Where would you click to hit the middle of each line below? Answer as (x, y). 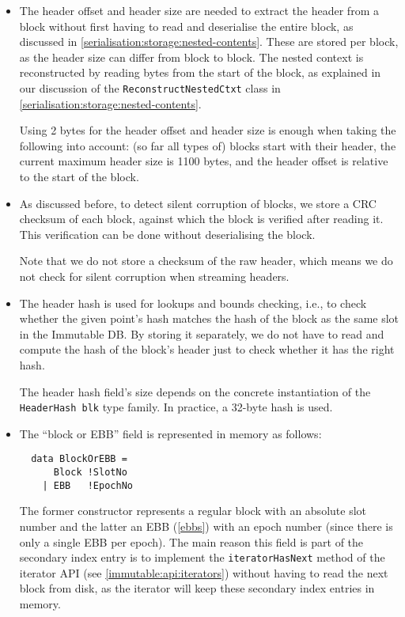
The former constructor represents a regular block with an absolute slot (193, 511)
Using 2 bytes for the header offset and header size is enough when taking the (208, 130)
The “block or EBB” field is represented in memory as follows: (170, 433)
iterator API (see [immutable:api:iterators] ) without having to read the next (204, 572)
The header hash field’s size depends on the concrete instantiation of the (195, 391)
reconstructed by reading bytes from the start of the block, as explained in (200, 72)
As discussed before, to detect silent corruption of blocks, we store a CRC (198, 203)
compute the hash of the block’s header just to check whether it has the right (207, 349)
